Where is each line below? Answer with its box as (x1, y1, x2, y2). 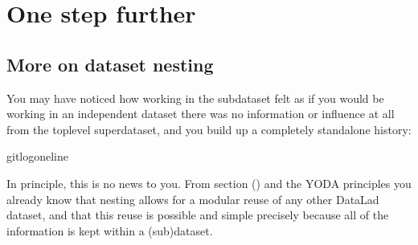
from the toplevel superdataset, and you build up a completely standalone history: (6, 120, 412, 137)
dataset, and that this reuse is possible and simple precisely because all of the (6, 206, 389, 223)
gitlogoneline (6, 148, 69, 165)
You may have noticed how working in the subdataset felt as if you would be (6, 89, 384, 106)
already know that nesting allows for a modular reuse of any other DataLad (6, 190, 379, 207)
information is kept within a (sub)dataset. (6, 222, 213, 239)
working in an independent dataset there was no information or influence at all (6, 105, 395, 122)
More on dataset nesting (6, 51, 214, 76)
